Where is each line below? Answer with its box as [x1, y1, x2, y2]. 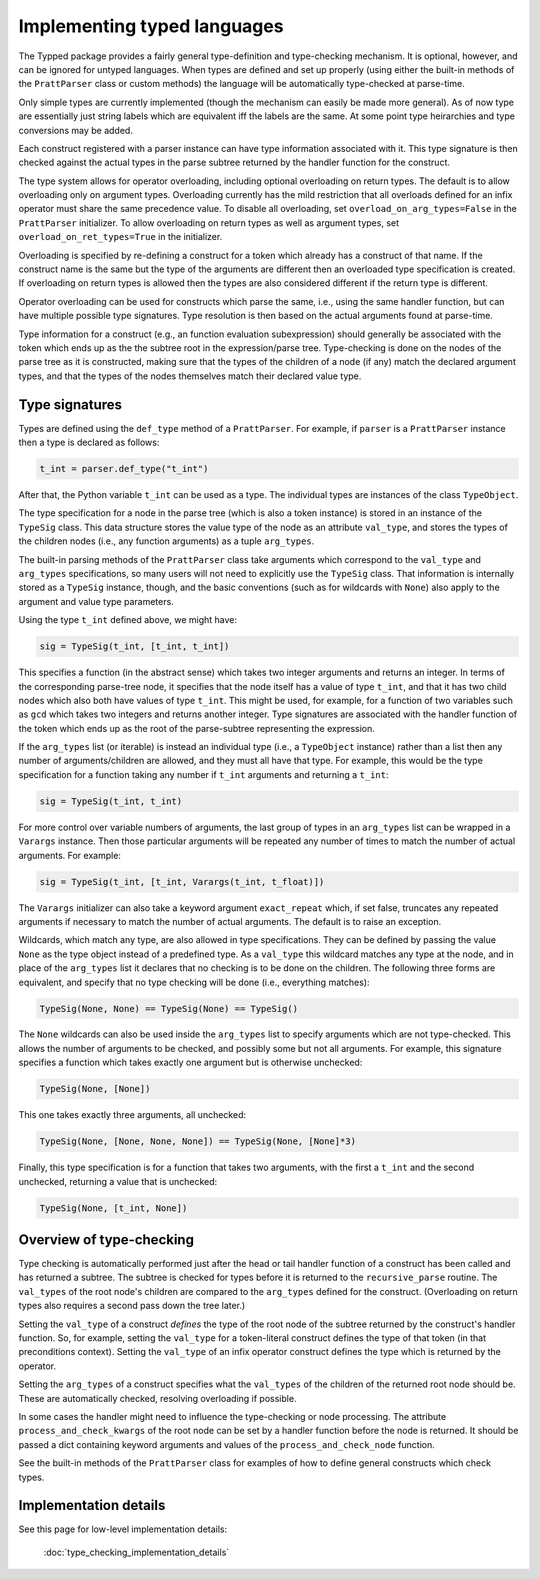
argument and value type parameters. [18, 595, 174, 607]
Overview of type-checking [18, 1231, 195, 1248]
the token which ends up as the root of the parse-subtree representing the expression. [18, 722, 375, 734]
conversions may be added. [18, 124, 134, 136]
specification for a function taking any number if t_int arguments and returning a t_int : [18, 768, 389, 780]
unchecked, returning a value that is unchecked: [18, 1175, 218, 1187]
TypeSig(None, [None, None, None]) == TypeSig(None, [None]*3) [39, 1136, 357, 1147]
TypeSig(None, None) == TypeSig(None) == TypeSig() [39, 1003, 299, 1014]
